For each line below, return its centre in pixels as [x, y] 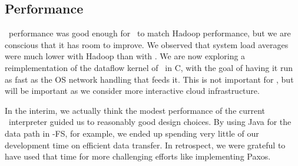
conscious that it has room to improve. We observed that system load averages [147, 44]
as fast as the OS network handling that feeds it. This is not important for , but [149, 79]
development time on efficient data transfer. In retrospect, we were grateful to [145, 145]
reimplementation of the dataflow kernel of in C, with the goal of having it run [149, 67]
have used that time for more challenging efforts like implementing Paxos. [138, 156]
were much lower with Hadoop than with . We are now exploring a [125, 56]
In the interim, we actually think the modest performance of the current [135, 110]
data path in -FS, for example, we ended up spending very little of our [132, 133]
